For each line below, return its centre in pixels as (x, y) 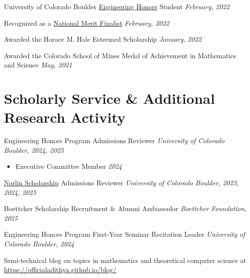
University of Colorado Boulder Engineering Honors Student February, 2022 (117, 6)
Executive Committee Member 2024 (69, 166)
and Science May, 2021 (38, 65)
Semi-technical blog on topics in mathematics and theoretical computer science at (125, 260)
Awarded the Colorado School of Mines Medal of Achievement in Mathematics (120, 55)
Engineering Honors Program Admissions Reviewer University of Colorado (114, 140)
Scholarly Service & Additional (109, 98)
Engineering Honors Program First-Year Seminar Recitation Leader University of (125, 234)
